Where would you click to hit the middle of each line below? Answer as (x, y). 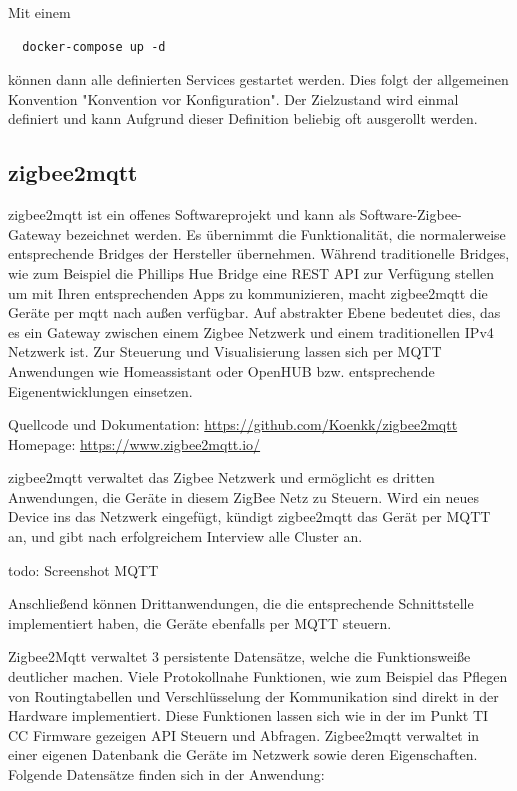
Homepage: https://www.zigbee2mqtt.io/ (134, 443)
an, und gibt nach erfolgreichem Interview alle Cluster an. (185, 536)
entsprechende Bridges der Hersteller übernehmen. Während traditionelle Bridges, (259, 253)
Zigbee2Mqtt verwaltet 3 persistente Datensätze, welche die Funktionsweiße (239, 656)
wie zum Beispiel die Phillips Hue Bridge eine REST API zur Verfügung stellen (251, 272)
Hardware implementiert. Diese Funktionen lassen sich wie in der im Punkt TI (248, 715)
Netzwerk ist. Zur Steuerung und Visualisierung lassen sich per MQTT (225, 351)
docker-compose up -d (94, 46)
